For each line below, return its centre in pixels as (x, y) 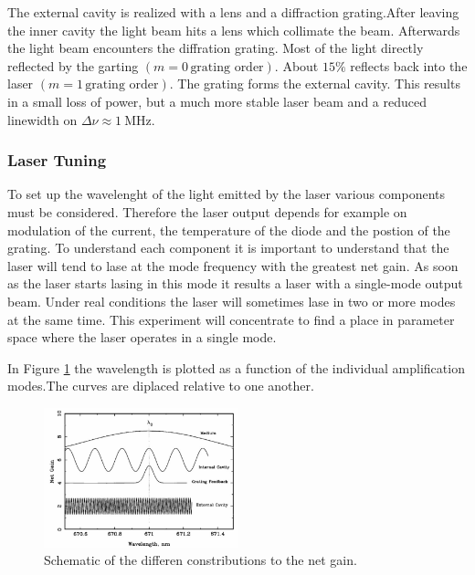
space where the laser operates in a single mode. (142, 337)
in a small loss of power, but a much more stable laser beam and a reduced (217, 101)
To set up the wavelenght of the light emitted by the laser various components (227, 194)
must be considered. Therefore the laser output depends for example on (207, 211)
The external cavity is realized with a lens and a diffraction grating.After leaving (233, 12)
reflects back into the (409, 65)
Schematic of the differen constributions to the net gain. (201, 560)
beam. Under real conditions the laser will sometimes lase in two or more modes (232, 301)
